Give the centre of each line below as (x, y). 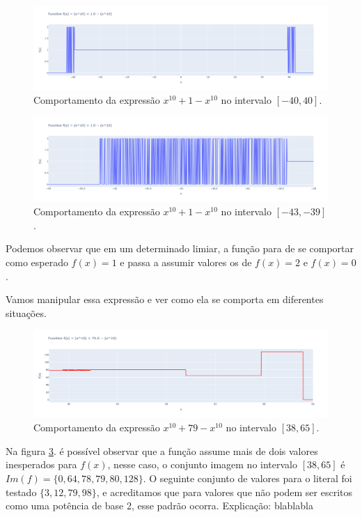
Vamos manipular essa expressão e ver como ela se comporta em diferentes (165, 299)
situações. (26, 312)
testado (21, 492)
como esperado (37, 262)
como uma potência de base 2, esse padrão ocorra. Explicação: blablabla (159, 506)
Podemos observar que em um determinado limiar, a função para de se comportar (180, 248)
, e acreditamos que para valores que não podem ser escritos (225, 492)
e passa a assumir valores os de (186, 262)
